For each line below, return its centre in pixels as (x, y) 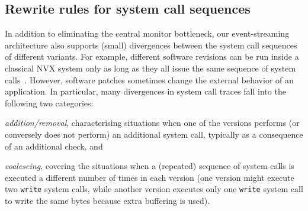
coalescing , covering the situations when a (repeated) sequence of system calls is (150, 166)
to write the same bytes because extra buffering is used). (108, 200)
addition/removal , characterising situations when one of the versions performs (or (152, 123)
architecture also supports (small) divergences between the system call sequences (151, 45)
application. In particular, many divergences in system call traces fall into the (145, 91)
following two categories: (49, 103)
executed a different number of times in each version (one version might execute (150, 177)
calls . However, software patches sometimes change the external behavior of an (149, 79)
